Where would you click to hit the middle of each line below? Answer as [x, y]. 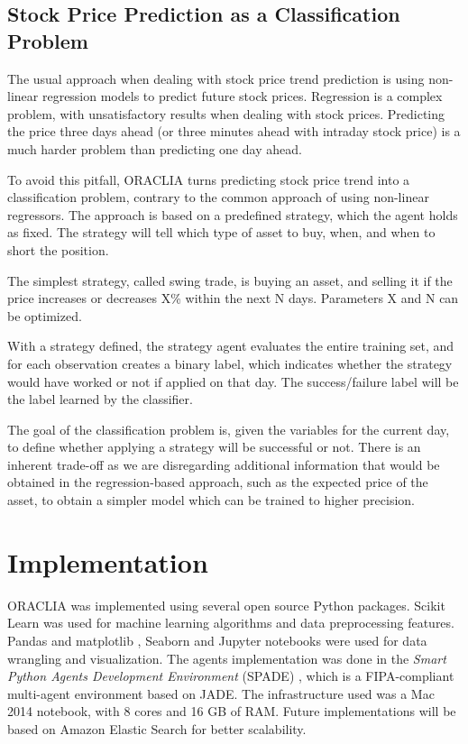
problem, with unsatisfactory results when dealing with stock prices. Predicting [226, 113]
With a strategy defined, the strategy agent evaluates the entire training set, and [231, 346]
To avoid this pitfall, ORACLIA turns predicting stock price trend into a [209, 179]
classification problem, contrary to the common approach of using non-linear [218, 197]
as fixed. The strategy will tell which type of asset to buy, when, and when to [221, 232]
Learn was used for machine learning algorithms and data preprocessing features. [231, 623]
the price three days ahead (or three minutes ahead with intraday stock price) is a [234, 131]
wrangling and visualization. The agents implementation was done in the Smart [227, 658]
